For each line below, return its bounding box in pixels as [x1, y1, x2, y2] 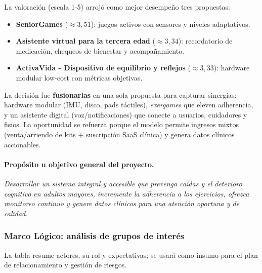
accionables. [4, 139, 41, 149]
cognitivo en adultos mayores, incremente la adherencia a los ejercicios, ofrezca [4, 188, 249, 199]
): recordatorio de [178, 35, 233, 46]
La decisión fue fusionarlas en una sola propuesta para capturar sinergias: [4, 89, 237, 100]
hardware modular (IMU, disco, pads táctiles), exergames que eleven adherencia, [4, 99, 253, 110]
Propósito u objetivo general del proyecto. [4, 159, 154, 169]
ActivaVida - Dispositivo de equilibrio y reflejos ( [16, 62, 191, 73]
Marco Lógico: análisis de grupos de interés [4, 229, 185, 242]
